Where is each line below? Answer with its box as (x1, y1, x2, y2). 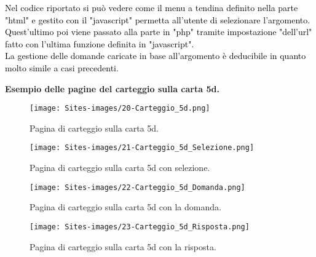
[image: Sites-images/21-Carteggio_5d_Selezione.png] (30, 143, 255, 152)
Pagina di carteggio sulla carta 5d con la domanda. (30, 200, 221, 213)
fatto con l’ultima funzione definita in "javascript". (5, 37, 194, 50)
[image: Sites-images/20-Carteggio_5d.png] (30, 104, 210, 113)
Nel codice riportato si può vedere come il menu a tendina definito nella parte (5, 1, 298, 14)
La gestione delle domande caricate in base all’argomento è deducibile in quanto (5, 49, 306, 62)
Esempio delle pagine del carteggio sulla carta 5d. (5, 82, 219, 95)
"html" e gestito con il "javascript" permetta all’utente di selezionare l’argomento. (5, 13, 310, 26)
